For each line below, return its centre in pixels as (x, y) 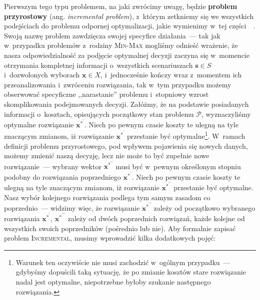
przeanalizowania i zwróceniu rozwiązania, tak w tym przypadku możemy (118, 84)
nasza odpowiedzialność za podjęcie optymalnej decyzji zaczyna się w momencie (127, 55)
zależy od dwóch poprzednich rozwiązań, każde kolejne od (156, 218)
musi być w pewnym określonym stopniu (178, 166)
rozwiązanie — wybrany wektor (53, 166)
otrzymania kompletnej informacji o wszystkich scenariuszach (98, 65)
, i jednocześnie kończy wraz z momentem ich (171, 75)
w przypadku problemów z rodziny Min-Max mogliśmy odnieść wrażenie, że (121, 45)
